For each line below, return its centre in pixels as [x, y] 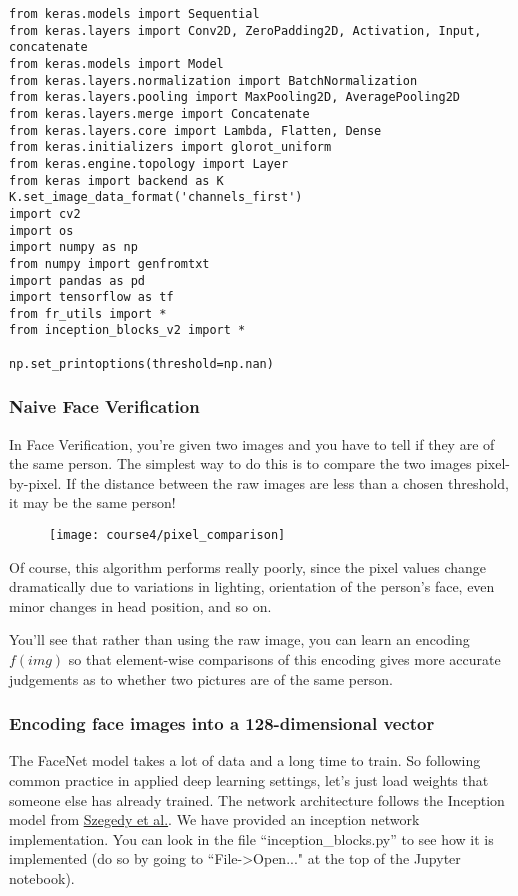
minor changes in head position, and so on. [140, 605]
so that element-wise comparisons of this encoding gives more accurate [284, 659]
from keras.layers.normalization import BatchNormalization [213, 80]
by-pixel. [35, 482]
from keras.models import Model [116, 63]
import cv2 [45, 213]
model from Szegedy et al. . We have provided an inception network [214, 819]
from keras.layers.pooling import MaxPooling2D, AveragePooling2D [235, 97]
